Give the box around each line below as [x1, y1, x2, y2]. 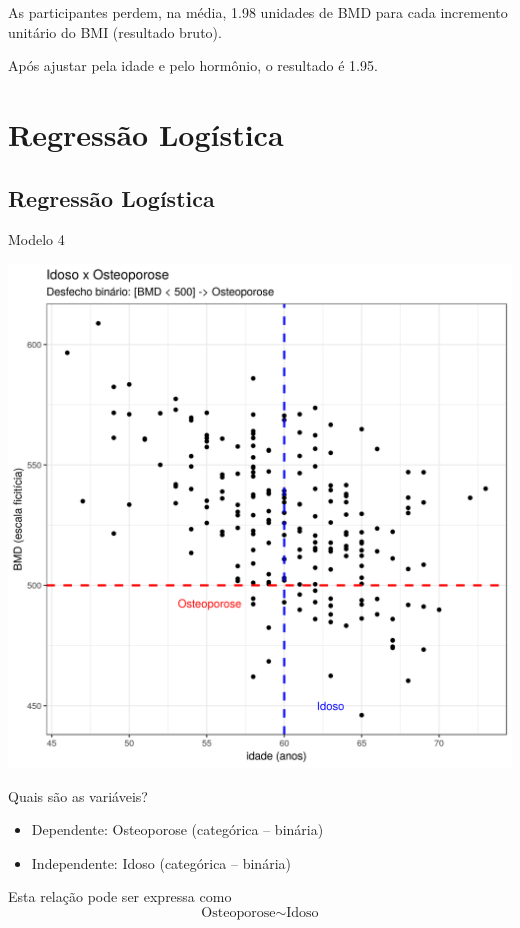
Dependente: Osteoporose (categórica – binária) [31, 819, 324, 840]
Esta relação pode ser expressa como [8, 886, 232, 907]
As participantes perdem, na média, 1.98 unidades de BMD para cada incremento [8, 2, 508, 22]
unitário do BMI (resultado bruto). [8, 21, 222, 42]
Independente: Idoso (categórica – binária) [31, 852, 291, 873]
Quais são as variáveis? [8, 785, 148, 806]
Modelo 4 [8, 229, 65, 250]
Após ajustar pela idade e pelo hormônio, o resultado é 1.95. [8, 55, 378, 76]
